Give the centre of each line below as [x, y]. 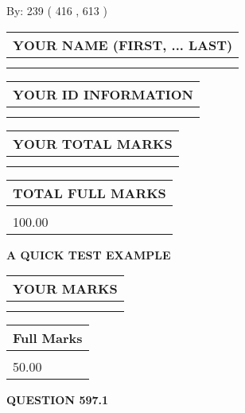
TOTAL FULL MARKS [89, 193]
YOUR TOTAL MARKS [93, 143]
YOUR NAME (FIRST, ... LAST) [123, 45]
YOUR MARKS [65, 289]
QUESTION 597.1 [58, 400]
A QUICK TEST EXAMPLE [89, 254]
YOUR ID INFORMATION [103, 94]
